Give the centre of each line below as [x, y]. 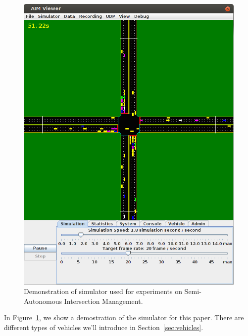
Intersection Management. [103, 301]
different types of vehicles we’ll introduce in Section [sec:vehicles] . [104, 327]
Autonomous [43, 301]
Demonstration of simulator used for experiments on [103, 291]
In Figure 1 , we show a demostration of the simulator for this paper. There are [124, 317]
